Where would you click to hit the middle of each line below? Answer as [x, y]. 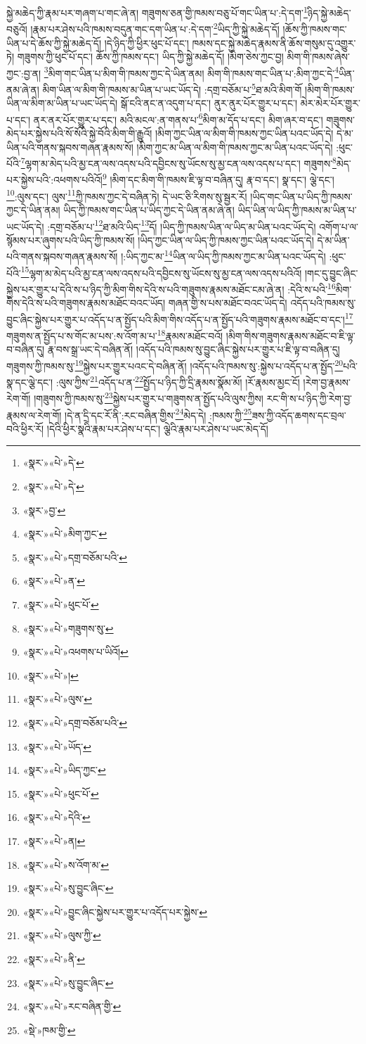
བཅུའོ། [17, 28]
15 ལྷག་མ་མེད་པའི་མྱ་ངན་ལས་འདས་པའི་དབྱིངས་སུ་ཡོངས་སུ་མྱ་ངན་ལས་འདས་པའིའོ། [161, 272]
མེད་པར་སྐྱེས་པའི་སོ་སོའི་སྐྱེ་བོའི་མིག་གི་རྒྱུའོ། [79, 133]
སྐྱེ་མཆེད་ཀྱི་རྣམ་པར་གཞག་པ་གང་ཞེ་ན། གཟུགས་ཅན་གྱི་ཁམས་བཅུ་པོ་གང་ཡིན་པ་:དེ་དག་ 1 [157, 12]
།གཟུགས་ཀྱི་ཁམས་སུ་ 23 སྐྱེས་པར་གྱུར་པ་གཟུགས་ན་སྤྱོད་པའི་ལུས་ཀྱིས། [149, 397]
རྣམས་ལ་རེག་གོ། [34, 415]
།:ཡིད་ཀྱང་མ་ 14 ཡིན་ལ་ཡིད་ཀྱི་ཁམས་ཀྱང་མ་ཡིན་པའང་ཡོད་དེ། [223, 255]
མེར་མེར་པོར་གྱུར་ [330, 103]
